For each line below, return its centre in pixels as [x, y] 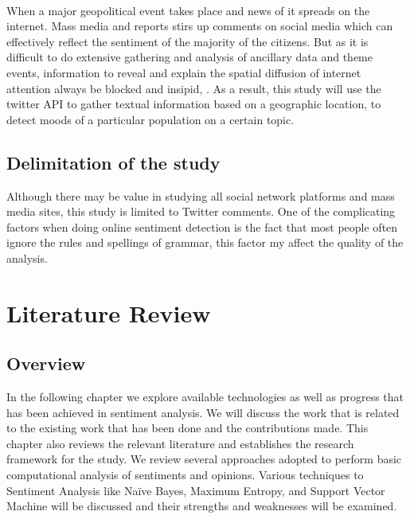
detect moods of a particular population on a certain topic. [150, 119]
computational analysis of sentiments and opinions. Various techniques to [185, 475]
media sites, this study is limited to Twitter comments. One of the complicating [201, 211]
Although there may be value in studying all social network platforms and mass [201, 195]
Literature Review [109, 312]
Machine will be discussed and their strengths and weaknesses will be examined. [202, 506]
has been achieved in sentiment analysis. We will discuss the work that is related [203, 412]
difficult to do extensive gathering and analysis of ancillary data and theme [189, 57]
